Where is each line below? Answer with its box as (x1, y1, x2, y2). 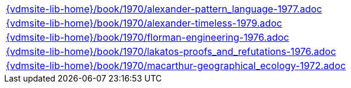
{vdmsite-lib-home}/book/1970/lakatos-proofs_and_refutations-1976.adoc (6, 45, 336, 57)
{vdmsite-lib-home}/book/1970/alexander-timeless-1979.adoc (6, 17, 282, 29)
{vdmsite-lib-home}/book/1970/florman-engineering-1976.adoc (6, 31, 289, 43)
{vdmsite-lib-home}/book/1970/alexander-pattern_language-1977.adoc (6, 3, 322, 15)
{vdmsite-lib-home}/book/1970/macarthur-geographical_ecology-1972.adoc (6, 60, 346, 71)
